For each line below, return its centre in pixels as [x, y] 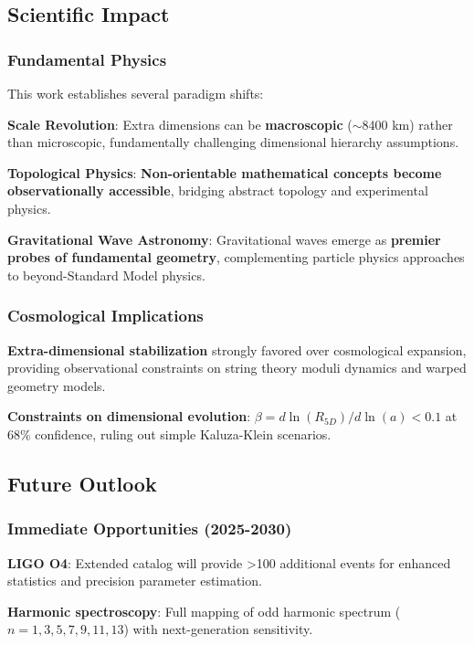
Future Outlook [82, 483]
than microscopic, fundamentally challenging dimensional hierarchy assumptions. [233, 142]
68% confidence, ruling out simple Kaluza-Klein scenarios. [169, 434]
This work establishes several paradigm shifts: [136, 93]
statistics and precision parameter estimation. [135, 581]
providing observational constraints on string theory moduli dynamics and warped [237, 368]
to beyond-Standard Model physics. [106, 275]
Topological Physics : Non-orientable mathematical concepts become [225, 172]
